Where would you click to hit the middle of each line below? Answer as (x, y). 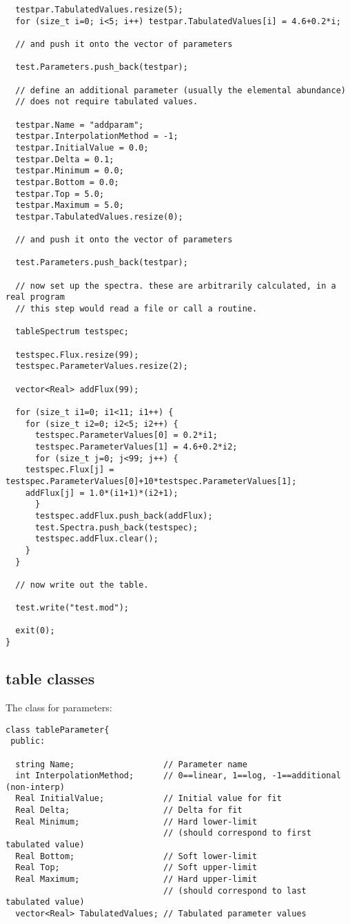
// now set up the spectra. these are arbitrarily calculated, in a (176, 286)
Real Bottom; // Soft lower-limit (136, 856)
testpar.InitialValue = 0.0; (82, 147)
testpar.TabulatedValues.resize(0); (99, 216)
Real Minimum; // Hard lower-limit (136, 821)
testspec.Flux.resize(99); (77, 355)
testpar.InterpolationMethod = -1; (97, 136)
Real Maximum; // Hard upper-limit (136, 879)
